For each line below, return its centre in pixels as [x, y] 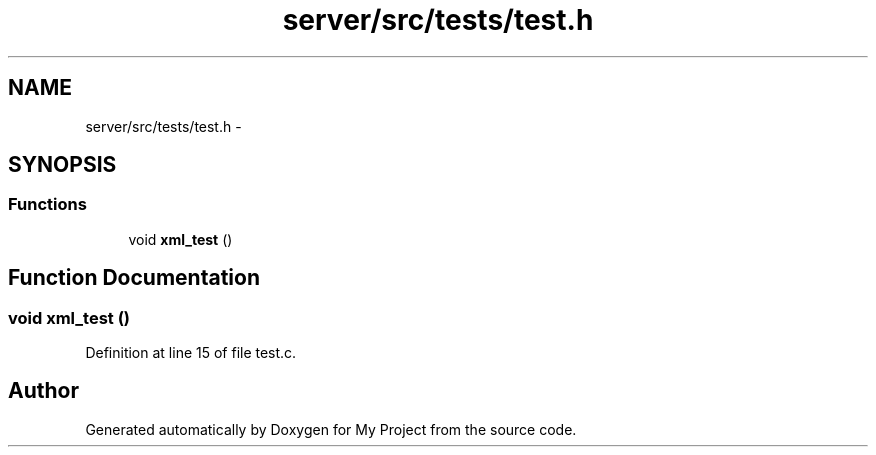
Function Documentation [134, 278]
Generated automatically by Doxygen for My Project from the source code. [331, 429]
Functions [47, 204]
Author [43, 391]
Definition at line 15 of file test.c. [191, 353]
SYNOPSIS [62, 165]
